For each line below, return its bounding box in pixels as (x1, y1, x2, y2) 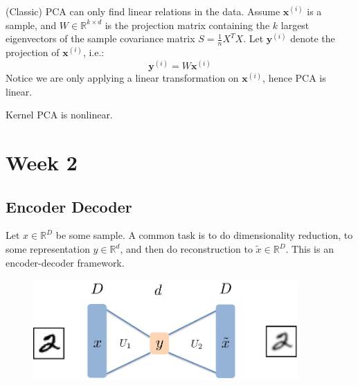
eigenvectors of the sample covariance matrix (6, 31, 195, 46)
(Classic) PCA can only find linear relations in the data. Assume (6, 4, 280, 18)
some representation (6, 242, 90, 256)
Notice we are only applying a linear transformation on (6, 71, 239, 85)
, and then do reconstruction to (120, 242, 253, 256)
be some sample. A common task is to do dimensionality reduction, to (55, 228, 353, 242)
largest (280, 17, 310, 32)
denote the (290, 31, 335, 46)
